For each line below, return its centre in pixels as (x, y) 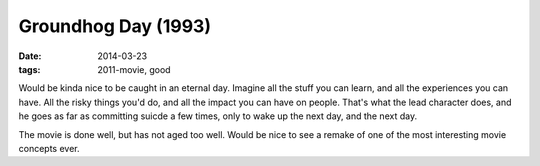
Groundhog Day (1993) (115, 26)
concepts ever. (49, 148)
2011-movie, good (134, 69)
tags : (29, 69)
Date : (30, 56)
